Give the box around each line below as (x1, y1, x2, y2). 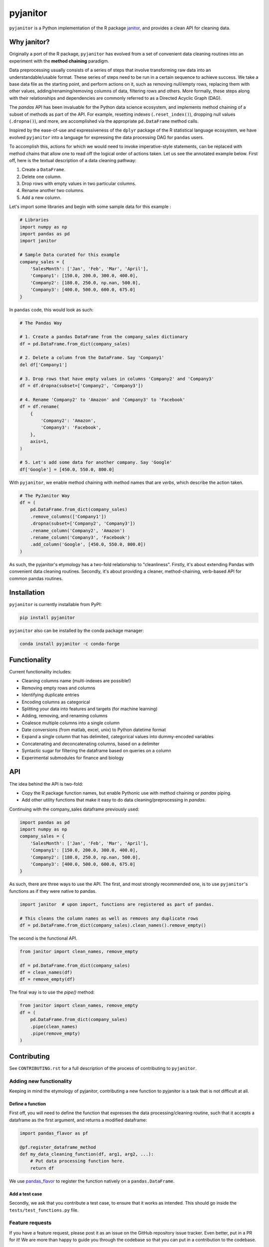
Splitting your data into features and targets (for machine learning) (21, 706, 158, 712)
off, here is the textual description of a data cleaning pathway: (9, 157, 136, 163)
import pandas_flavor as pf (19, 1130, 88, 1136)
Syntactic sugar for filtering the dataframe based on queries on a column (21, 748, 171, 754)
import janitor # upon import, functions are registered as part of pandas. (19, 901, 214, 907)
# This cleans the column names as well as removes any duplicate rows (19, 915, 199, 921)
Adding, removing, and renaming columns (21, 713, 108, 719)
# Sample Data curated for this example (19, 252, 120, 258)
